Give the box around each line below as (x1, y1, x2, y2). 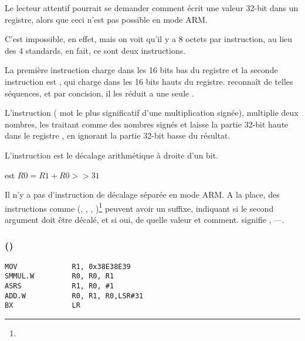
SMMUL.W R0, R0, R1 (5, 272, 114, 281)
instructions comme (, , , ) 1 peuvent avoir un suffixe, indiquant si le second (5, 200, 274, 214)
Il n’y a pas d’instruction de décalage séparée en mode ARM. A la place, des (5, 188, 280, 201)
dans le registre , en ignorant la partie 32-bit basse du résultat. (5, 129, 231, 142)
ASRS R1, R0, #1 (5, 282, 114, 291)
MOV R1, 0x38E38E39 (5, 262, 131, 271)
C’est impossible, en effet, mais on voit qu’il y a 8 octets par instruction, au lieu (5, 33, 293, 45)
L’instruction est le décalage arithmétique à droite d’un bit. (5, 149, 219, 161)
